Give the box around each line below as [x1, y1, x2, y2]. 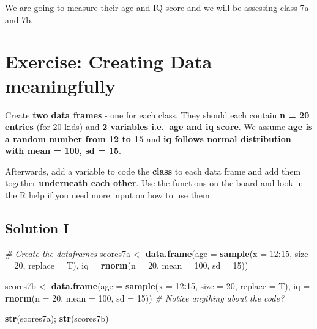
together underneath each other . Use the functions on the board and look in [5, 176, 304, 189]
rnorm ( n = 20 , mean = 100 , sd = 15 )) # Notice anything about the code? [5, 291, 285, 304]
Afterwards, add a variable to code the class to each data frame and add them [5, 164, 301, 177]
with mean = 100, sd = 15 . [5, 144, 121, 157]
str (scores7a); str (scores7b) [5, 312, 109, 325]
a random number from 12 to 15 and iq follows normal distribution [5, 132, 291, 145]
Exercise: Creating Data [5, 49, 212, 74]
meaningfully [5, 73, 116, 98]
